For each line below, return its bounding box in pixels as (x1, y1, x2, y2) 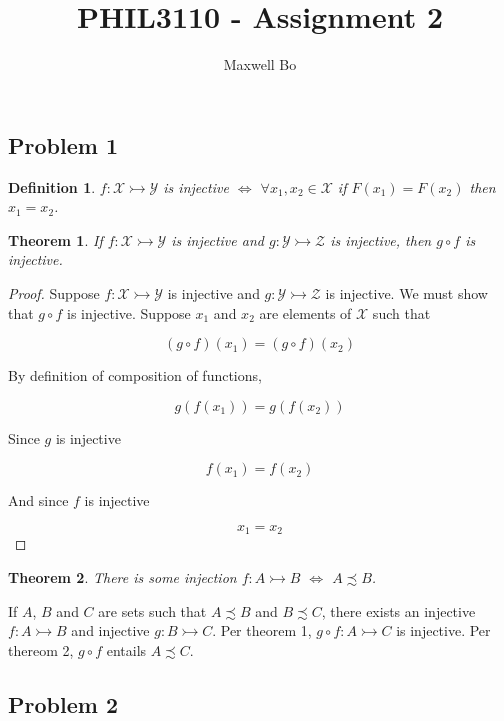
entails (106, 639, 147, 660)
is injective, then (330, 229, 432, 250)
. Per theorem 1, (212, 620, 312, 641)
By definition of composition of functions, (8, 365, 262, 386)
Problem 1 (8, 129, 118, 160)
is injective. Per (396, 620, 491, 641)
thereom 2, (8, 639, 74, 660)
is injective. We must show (325, 282, 488, 303)
